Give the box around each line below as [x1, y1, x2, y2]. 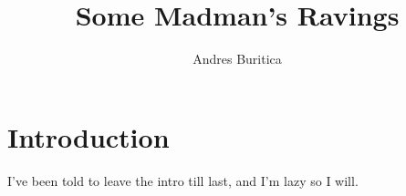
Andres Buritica [193, 49, 282, 68]
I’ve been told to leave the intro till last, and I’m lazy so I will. [7, 170, 359, 190]
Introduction [7, 118, 170, 155]
